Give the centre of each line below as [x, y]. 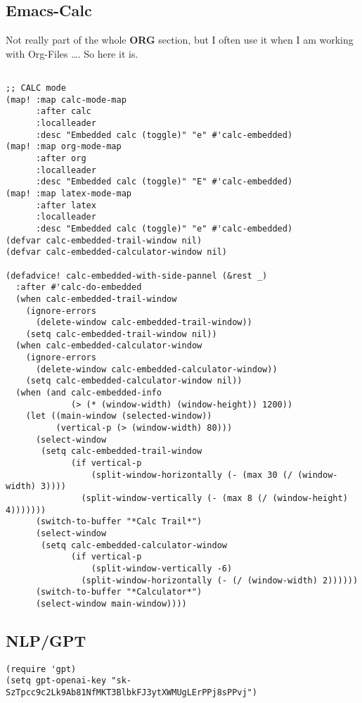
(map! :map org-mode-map [64, 147]
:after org [61, 158]
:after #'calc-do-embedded [79, 287]
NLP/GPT [46, 640]
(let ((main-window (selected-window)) [119, 416]
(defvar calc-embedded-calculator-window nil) [116, 252]
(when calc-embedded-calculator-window [109, 346]
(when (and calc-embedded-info [89, 393]
